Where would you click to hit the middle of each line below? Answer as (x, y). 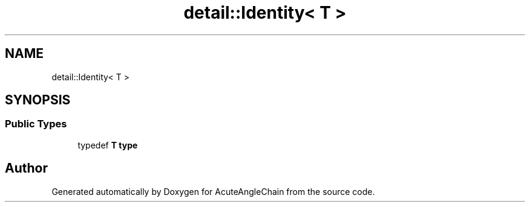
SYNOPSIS (38, 100)
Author (26, 168)
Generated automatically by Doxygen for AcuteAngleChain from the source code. (213, 191)
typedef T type (108, 145)
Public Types (36, 124)
